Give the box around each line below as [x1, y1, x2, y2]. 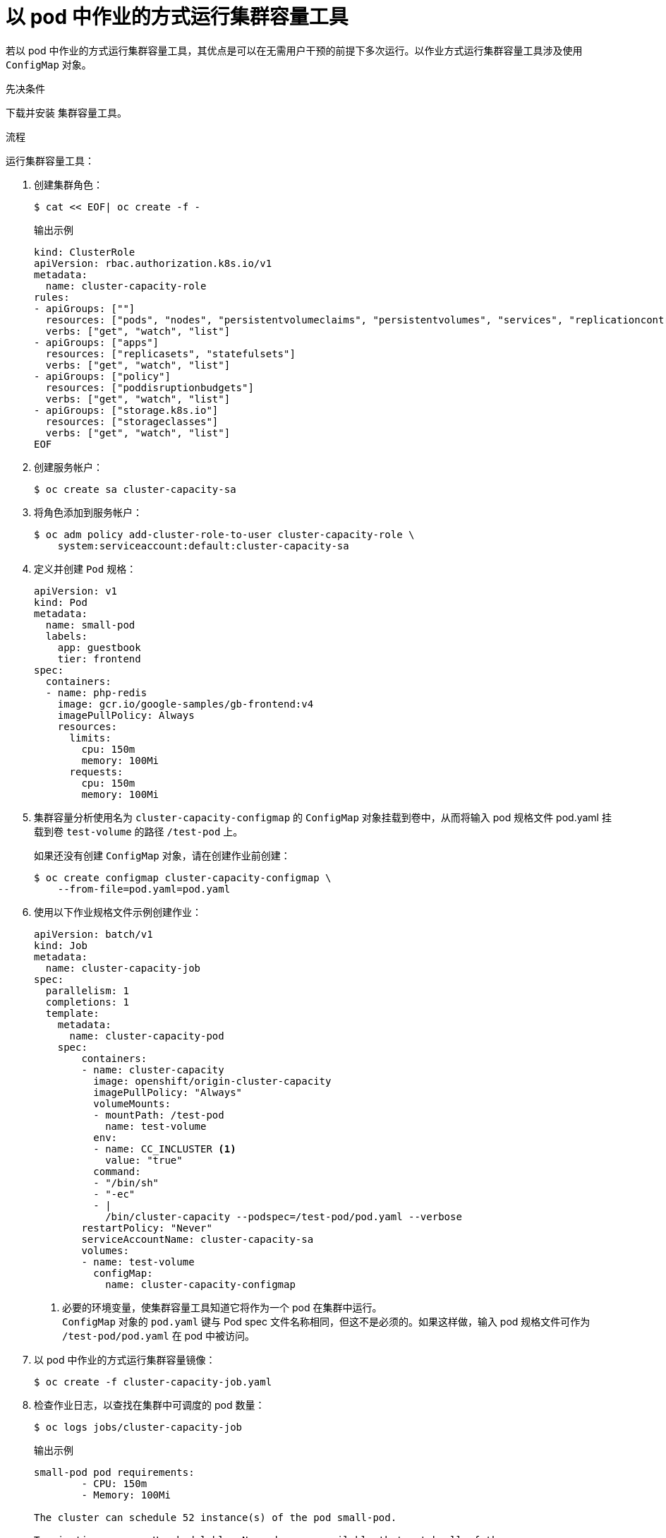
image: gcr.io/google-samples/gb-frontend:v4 [57, 698, 314, 710]
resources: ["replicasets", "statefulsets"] [45, 347, 296, 359]
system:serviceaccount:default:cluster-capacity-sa [57, 540, 349, 552]
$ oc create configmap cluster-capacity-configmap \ [34, 871, 332, 883]
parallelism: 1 [45, 984, 129, 996]
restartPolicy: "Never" [81, 1222, 212, 1234]
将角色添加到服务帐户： [34, 506, 143, 518]
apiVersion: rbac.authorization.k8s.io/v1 [34, 257, 272, 269]
